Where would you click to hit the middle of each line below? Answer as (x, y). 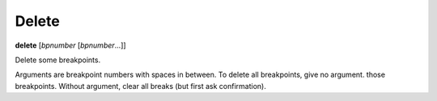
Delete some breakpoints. (58, 60)
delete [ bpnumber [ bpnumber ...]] (70, 45)
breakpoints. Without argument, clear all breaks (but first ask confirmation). (140, 86)
